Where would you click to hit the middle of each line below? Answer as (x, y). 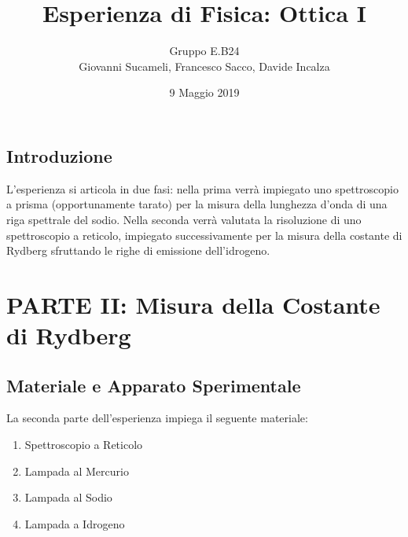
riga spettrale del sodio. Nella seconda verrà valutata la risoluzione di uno (184, 219)
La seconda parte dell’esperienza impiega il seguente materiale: (157, 418)
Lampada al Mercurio (77, 471)
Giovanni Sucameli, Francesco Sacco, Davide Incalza (204, 66)
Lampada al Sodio (68, 497)
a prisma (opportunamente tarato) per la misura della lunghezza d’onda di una (197, 204)
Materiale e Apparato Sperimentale (154, 385)
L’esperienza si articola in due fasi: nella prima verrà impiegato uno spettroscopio (202, 188)
